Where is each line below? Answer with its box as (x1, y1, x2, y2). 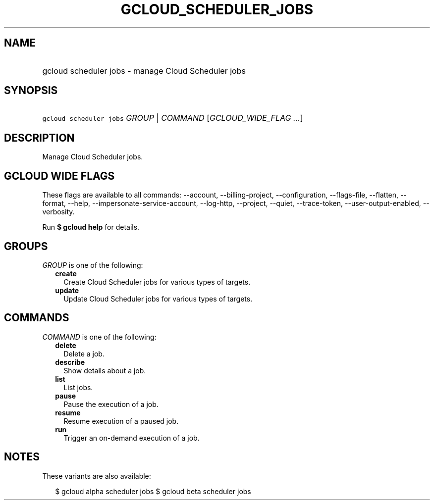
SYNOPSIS (4, 84, 58, 97)
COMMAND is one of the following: (42, 332, 157, 341)
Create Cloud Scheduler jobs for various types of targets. (63, 277, 251, 286)
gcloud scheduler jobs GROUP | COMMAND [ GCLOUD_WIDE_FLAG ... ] (42, 113, 303, 123)
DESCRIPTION (4, 131, 75, 144)
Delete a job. (63, 349, 105, 358)
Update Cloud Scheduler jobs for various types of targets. (63, 294, 253, 303)
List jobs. (63, 383, 93, 392)
